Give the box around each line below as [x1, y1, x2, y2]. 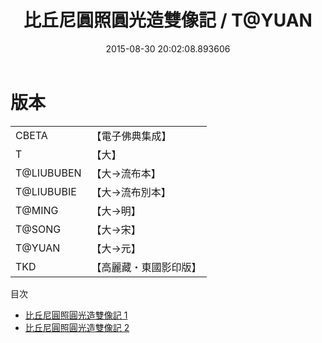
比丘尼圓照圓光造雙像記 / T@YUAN [23, 9, 313, 32]
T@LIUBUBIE [15, 184, 77, 198]
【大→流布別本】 [91, 185, 172, 199]
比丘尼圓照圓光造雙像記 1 [24, 309, 128, 321]
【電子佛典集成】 [91, 129, 172, 143]
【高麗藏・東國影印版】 [91, 260, 202, 274]
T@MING [15, 203, 59, 217]
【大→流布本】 [91, 166, 162, 180]
